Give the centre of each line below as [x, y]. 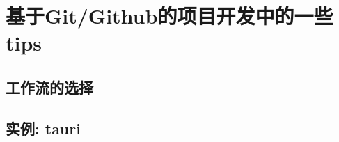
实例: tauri [43, 128]
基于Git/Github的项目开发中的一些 [169, 16]
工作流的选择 [49, 87]
